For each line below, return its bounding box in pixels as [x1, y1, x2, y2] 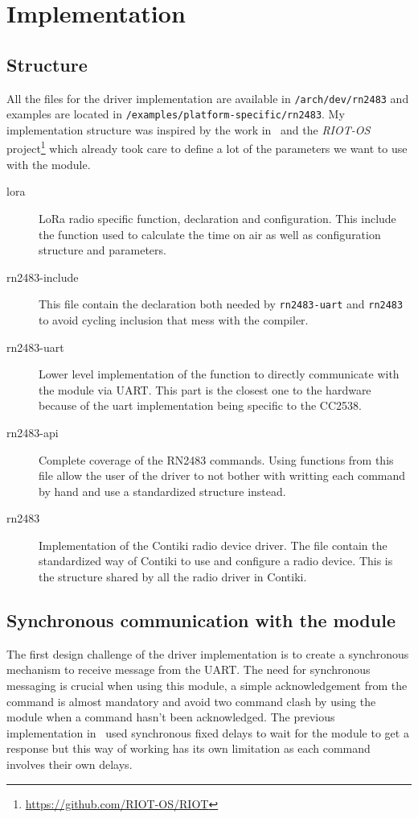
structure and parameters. [39, 242, 166, 258]
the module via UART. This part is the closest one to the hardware [39, 381, 371, 398]
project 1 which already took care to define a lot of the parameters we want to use [6, 138, 408, 157]
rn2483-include [6, 268, 79, 285]
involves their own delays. [6, 756, 133, 773]
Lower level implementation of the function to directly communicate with [39, 366, 400, 382]
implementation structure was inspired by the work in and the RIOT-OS [6, 121, 371, 138]
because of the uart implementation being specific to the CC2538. [39, 397, 362, 414]
